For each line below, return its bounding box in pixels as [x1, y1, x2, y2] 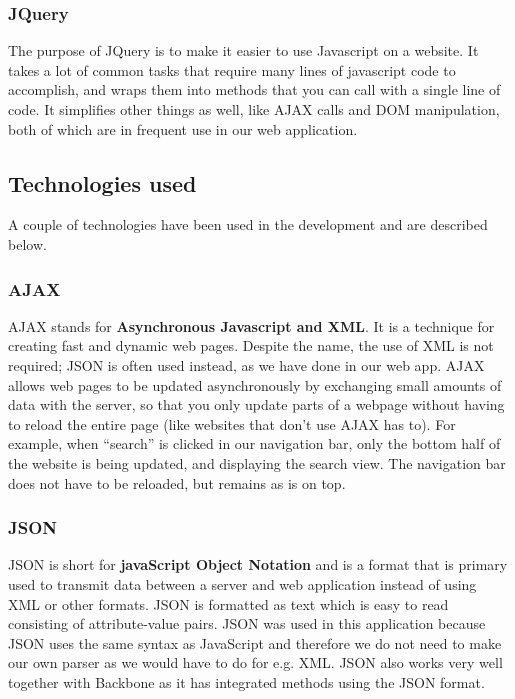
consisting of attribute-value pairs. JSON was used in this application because [8, 613, 486, 634]
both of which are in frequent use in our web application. [8, 118, 358, 139]
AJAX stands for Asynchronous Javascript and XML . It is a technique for [8, 315, 495, 336]
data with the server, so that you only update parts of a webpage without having [8, 394, 505, 415]
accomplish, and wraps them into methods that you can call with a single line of [8, 79, 501, 100]
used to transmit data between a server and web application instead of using [8, 573, 477, 594]
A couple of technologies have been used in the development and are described [8, 214, 488, 235]
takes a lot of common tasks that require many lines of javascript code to [8, 59, 456, 80]
